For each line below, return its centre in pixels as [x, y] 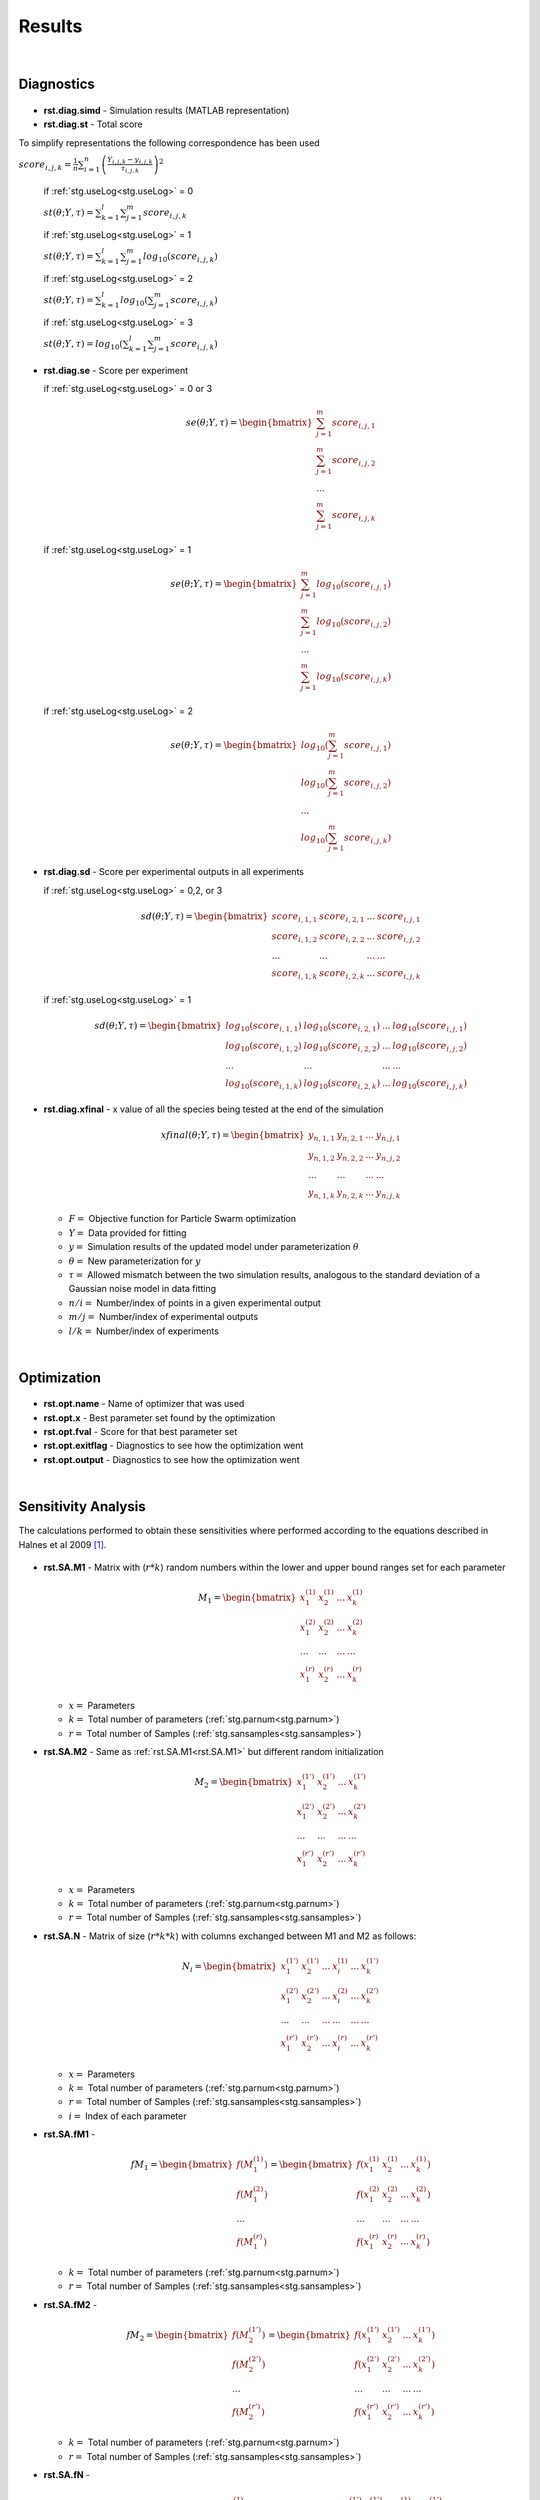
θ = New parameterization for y [135, 1261]
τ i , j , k [130, 169]
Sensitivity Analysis [82, 1506]
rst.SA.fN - [67, 2475]
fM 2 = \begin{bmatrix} [177, 2336]
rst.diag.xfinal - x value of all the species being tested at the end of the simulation [213, 1109]
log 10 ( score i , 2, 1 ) [341, 1027]
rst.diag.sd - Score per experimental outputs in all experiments [174, 872]
